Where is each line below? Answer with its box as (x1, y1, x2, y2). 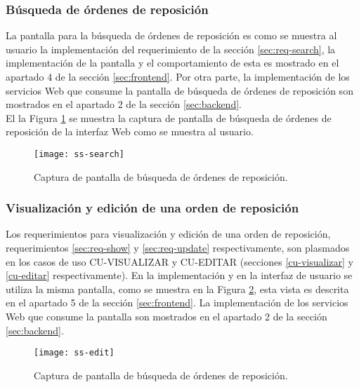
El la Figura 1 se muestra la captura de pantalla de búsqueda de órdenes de (6, 110, 332, 125)
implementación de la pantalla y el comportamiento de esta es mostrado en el (6, 55, 339, 70)
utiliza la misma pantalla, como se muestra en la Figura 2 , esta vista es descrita (6, 281, 349, 296)
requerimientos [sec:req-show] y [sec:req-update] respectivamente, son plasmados (6, 240, 350, 255)
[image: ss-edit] (34, 348, 115, 358)
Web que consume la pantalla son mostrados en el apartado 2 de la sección (6, 309, 327, 323)
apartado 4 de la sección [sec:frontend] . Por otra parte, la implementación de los (6, 69, 350, 83)
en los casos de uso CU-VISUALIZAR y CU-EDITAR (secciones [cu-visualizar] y (6, 254, 353, 269)
